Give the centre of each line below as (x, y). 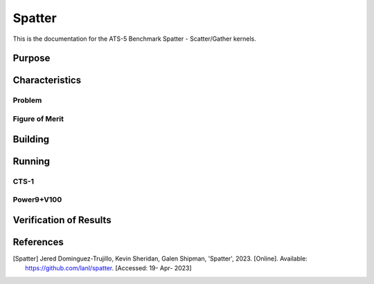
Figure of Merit (38, 119)
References (38, 242)
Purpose (32, 58)
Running (32, 161)
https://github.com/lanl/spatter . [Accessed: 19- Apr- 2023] (108, 268)
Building (31, 139)
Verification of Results (62, 220)
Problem (27, 100)
